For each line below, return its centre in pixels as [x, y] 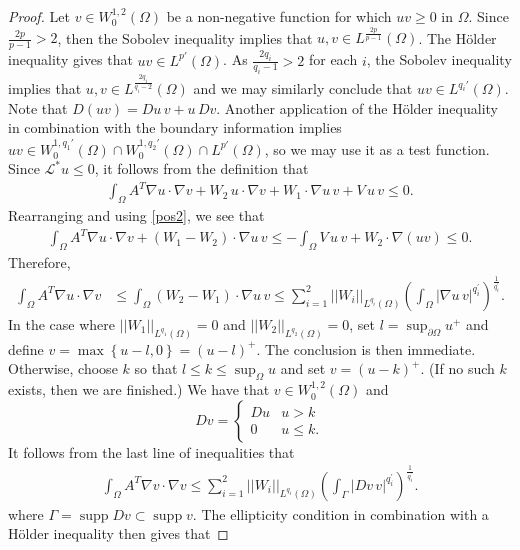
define [26, 348]
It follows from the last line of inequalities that [151, 451]
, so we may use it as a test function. [377, 148]
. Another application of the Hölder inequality [357, 107]
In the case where [62, 324]
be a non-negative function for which [279, 16]
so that [156, 368]
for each [333, 59]
